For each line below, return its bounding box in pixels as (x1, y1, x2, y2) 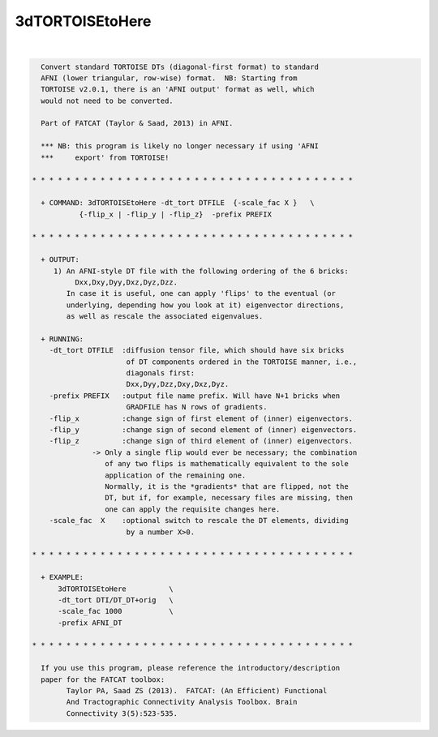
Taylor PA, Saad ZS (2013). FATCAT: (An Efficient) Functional (66, 686, 328, 696)
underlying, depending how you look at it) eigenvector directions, (66, 300, 345, 310)
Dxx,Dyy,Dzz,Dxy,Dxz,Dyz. (126, 379, 230, 389)
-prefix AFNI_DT (58, 618, 122, 628)
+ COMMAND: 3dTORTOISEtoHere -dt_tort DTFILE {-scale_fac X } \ (41, 199, 315, 208)
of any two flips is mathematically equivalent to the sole (104, 459, 349, 469)
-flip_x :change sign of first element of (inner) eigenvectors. (49, 413, 353, 423)
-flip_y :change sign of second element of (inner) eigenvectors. (49, 426, 358, 435)
